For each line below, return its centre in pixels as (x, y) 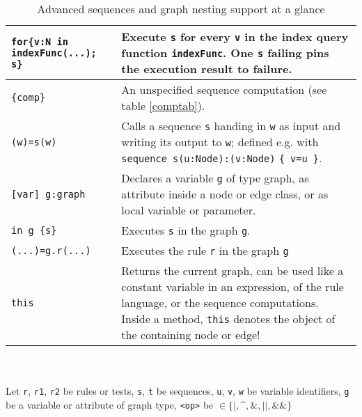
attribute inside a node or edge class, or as (225, 194)
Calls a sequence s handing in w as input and (231, 126)
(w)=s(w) (34, 142)
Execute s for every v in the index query (235, 37)
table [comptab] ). (163, 105)
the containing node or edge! (191, 335)
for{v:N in (40, 41)
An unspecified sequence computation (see (224, 89)
